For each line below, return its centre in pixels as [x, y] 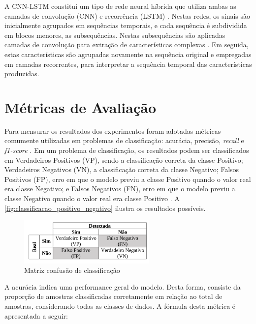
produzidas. [22, 74]
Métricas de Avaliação [80, 107]
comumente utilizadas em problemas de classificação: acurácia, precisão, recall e [124, 140]
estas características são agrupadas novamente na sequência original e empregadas [128, 54]
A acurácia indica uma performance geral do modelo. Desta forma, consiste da [123, 286]
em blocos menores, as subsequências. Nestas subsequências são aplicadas [115, 35]
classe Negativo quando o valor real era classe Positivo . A [92, 198]
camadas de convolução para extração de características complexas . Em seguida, [127, 44]
